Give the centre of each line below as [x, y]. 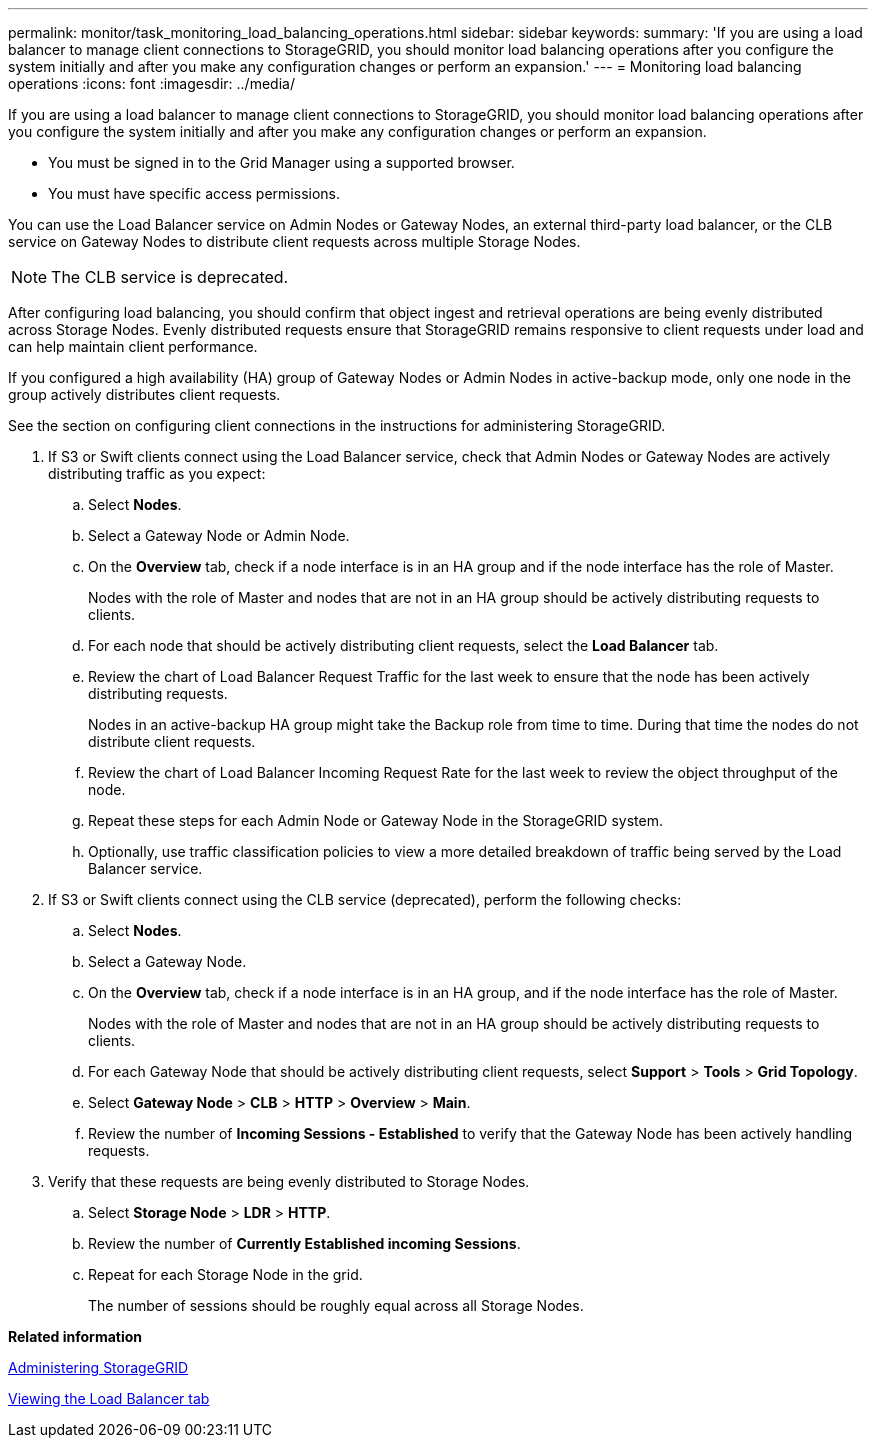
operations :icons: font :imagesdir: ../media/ [151, 83]
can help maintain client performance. [133, 346]
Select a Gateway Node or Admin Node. [219, 535]
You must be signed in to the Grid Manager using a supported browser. [281, 162]
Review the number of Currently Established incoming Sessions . [304, 1243]
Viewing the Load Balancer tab [109, 1398]
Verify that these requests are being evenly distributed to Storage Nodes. [289, 1181]
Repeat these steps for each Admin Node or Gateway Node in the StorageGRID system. [375, 820]
